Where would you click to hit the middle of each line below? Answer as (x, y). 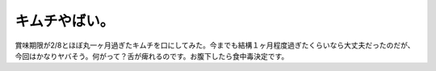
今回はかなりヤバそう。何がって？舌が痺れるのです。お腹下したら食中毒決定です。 (152, 56)
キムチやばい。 (65, 21)
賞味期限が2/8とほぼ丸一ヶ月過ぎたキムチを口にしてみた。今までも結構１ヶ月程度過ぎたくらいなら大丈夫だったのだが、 (215, 45)
